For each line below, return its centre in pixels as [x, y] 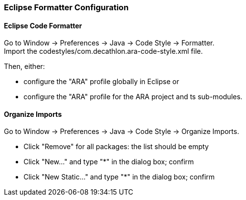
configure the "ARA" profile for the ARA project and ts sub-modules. [133, 97]
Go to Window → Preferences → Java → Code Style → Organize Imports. [122, 132]
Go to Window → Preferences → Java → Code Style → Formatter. [109, 43]
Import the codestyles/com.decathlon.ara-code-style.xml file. [103, 51]
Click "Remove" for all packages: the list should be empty [116, 147]
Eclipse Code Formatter [43, 25]
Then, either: [25, 67]
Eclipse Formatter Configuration [66, 7]
